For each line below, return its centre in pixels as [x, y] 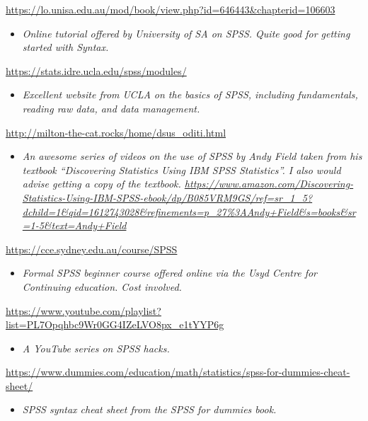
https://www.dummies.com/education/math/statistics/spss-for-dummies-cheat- [178, 372]
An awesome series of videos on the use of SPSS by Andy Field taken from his [192, 156]
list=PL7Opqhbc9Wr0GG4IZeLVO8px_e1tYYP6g [115, 324]
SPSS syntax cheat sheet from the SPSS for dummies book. [149, 409]
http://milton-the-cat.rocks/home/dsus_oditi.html [116, 132]
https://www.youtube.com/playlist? [84, 310]
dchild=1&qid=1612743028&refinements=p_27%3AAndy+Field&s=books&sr [189, 211]
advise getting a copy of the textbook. [102, 184]
